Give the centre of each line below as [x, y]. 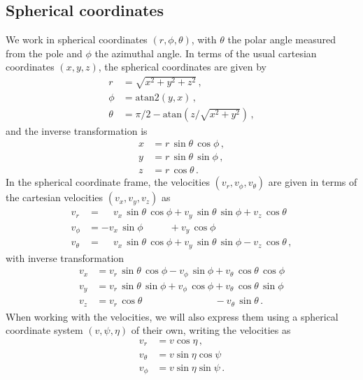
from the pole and [44, 53]
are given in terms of [313, 182]
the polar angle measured [282, 39]
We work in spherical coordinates [77, 39]
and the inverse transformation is [77, 130]
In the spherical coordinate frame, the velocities [108, 182]
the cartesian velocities [55, 197]
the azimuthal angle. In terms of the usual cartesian [206, 53]
